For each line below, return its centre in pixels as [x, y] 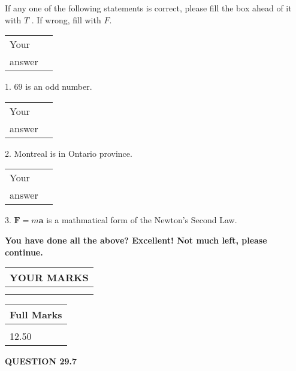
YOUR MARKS [49, 278]
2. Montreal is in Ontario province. [69, 153]
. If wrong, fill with [66, 19]
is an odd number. [59, 86]
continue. [24, 252]
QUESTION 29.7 [41, 361]
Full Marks [36, 315]
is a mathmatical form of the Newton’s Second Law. [142, 220]
